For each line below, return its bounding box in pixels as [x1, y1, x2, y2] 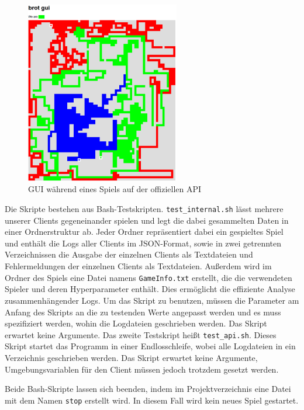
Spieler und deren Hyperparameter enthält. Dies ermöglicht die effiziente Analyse [5, 283, 295, 295]
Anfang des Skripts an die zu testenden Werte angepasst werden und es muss [5, 305, 281, 318]
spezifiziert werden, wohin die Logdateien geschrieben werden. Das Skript [5, 317, 267, 329]
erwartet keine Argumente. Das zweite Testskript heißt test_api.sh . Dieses [5, 328, 277, 340]
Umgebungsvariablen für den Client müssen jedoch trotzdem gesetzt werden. [5, 363, 279, 375]
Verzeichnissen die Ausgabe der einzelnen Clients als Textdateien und [5, 248, 253, 260]
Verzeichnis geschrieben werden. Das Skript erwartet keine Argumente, [5, 351, 258, 363]
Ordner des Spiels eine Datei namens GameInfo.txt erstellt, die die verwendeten [5, 271, 292, 283]
